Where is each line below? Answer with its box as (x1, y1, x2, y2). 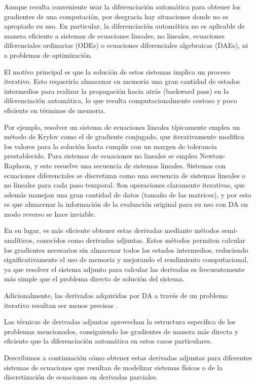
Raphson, (4, 160, 33, 170)
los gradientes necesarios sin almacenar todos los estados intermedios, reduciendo (4, 244, 249, 255)
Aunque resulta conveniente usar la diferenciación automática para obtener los (4, 1, 241, 11)
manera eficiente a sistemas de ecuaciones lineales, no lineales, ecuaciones (4, 30, 225, 40)
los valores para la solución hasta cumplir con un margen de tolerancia (4, 141, 217, 151)
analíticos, (4, 235, 35, 245)
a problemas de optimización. (4, 49, 93, 60)
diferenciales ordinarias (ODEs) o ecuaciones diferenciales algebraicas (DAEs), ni (4, 40, 248, 50)
